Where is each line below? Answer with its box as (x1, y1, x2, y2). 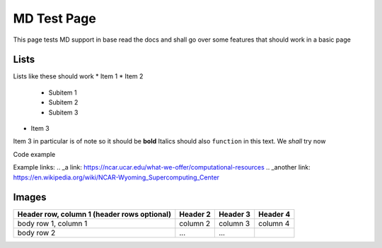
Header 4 (258, 209, 291, 219)
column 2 (179, 219, 211, 229)
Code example (13, 150, 56, 158)
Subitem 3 (48, 108, 79, 117)
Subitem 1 (48, 88, 77, 97)
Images (13, 191, 47, 203)
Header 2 (179, 209, 212, 219)
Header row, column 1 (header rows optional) (17, 209, 171, 219)
